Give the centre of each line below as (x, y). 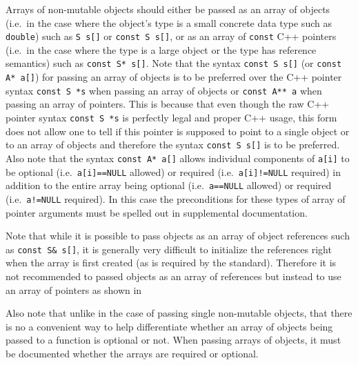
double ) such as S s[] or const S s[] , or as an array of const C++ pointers (171, 36)
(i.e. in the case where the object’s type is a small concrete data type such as (169, 22)
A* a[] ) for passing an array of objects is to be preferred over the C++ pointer (174, 77)
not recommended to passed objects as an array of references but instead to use (173, 276)
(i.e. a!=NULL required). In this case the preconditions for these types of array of (176, 198)
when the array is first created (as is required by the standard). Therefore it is (171, 263)
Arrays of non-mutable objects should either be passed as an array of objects (168, 9)
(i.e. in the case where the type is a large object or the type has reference (161, 49)
